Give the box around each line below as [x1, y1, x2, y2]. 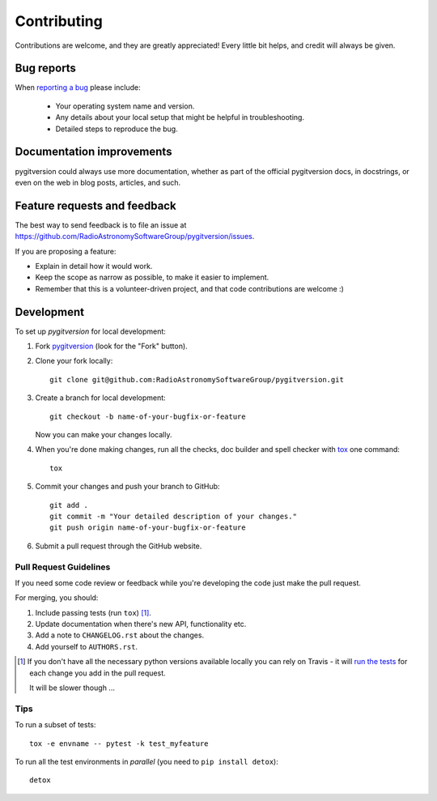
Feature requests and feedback [15, 198, 177, 212]
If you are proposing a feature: [15, 246, 117, 256]
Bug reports [15, 62, 77, 75]
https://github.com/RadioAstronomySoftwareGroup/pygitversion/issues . [15, 232, 255, 241]
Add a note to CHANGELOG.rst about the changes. [35, 630, 205, 640]
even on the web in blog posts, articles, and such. [15, 177, 181, 187]
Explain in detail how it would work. [35, 262, 153, 271]
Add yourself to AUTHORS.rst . [35, 641, 138, 651]
